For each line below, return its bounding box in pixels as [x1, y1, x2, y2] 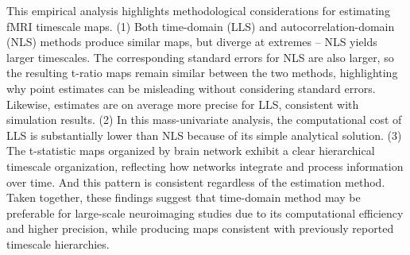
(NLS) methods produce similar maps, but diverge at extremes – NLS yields [6, 33, 377, 50]
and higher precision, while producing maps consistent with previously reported [6, 220, 394, 237]
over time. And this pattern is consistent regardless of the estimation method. [6, 173, 385, 190]
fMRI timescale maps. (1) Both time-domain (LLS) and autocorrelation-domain [6, 17, 395, 34]
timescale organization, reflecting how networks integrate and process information [6, 157, 404, 174]
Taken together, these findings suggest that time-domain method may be [6, 189, 361, 206]
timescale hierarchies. [6, 235, 110, 252]
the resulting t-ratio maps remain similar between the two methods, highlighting [6, 64, 398, 81]
